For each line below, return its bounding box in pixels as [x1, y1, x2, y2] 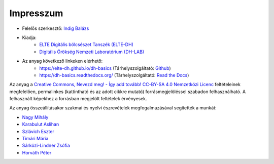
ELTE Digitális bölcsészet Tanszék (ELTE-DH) [39, 42, 134, 48]
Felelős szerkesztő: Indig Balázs [22, 25, 89, 31]
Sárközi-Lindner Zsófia [22, 142, 71, 149]
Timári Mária [22, 136, 49, 142]
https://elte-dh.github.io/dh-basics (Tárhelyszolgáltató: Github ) [39, 65, 171, 71]
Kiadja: [22, 34, 37, 40]
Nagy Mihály [22, 114, 49, 120]
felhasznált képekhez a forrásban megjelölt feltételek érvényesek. [9, 96, 147, 102]
